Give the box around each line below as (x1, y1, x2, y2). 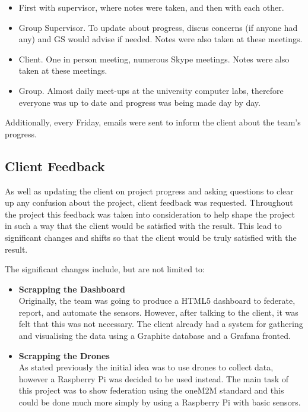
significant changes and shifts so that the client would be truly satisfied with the (5, 231, 297, 243)
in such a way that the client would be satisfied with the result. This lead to (5, 219, 282, 232)
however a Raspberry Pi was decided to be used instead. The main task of (18, 372, 289, 385)
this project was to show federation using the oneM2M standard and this (18, 384, 284, 397)
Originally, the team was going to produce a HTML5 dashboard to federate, (18, 294, 296, 307)
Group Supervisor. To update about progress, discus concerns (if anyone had (18, 21, 298, 33)
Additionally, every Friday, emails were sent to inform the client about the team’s (5, 116, 301, 128)
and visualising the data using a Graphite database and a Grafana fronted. (18, 329, 291, 342)
